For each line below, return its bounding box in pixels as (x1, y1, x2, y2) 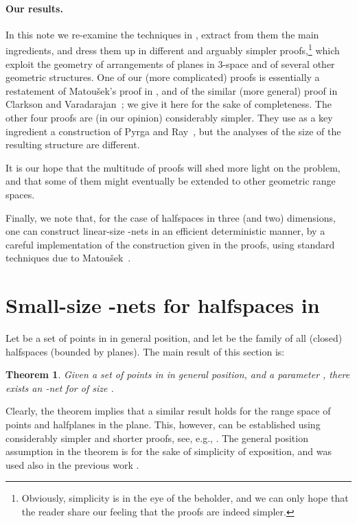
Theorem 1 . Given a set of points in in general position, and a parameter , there (5, 367, 350, 382)
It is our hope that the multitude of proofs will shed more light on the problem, (5, 160, 341, 174)
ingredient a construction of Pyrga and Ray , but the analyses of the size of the (5, 124, 341, 138)
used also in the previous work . (5, 457, 139, 472)
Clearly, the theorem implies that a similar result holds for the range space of (5, 404, 331, 418)
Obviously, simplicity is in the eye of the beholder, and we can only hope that (21, 491, 349, 505)
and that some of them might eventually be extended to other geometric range (5, 174, 336, 188)
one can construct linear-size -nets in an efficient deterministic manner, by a (5, 224, 325, 238)
